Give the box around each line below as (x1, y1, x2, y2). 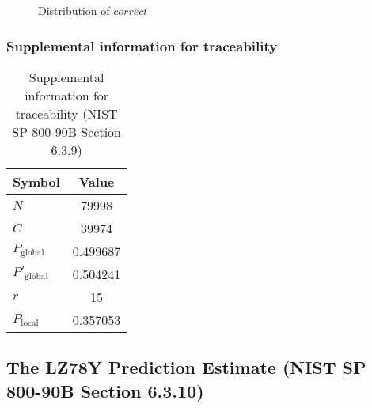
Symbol (13, 172, 60, 191)
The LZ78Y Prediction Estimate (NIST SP (6, 355, 366, 380)
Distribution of (38, 2, 110, 18)
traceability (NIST (15, 104, 118, 123)
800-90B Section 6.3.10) (6, 378, 204, 402)
